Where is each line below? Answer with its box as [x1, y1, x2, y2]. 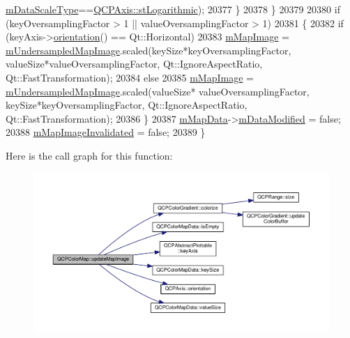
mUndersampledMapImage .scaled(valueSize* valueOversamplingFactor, [6, 84, 310, 98]
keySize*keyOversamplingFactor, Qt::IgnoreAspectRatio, [6, 98, 248, 112]
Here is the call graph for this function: [6, 148, 173, 162]
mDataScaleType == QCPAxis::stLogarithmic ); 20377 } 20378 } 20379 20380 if [6, 2, 340, 16]
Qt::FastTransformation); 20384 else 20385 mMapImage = [6, 70, 254, 84]
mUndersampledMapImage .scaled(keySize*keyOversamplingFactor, [6, 43, 291, 57]
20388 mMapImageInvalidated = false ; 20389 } [6, 125, 206, 139]
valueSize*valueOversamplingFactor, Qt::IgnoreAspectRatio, [6, 56, 263, 71]
